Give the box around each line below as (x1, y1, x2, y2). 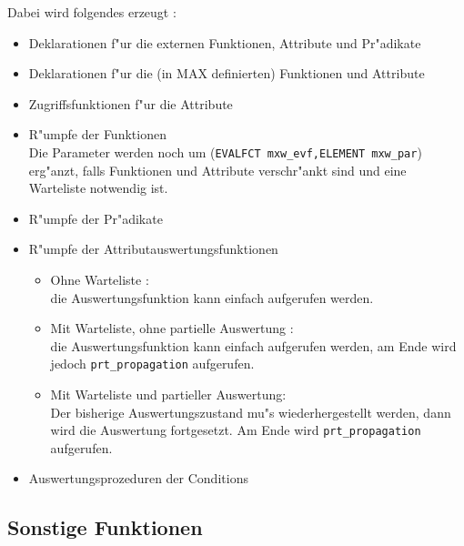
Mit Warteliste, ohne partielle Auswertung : (50, 318, 294, 338)
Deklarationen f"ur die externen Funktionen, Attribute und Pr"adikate (28, 33, 421, 52)
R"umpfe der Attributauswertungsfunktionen (28, 239, 278, 258)
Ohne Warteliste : (50, 270, 149, 288)
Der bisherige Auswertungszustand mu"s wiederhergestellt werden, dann (50, 402, 451, 421)
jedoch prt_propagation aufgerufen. (50, 354, 255, 373)
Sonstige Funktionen (7, 513, 203, 541)
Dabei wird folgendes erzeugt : (7, 3, 177, 21)
